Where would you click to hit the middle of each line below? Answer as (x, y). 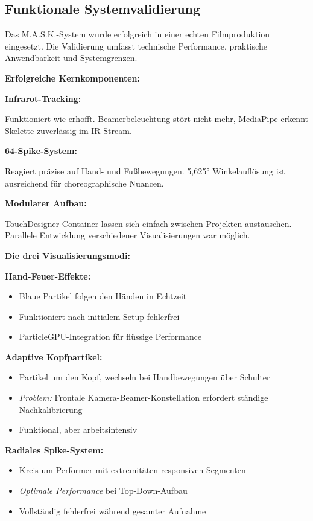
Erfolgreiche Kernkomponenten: (72, 78)
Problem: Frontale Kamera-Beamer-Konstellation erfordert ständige (144, 398)
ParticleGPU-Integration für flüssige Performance (110, 337)
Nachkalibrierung (51, 409)
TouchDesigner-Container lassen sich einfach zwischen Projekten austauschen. (148, 223)
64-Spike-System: (41, 151)
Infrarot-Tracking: (43, 98)
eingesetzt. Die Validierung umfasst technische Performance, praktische (136, 46)
